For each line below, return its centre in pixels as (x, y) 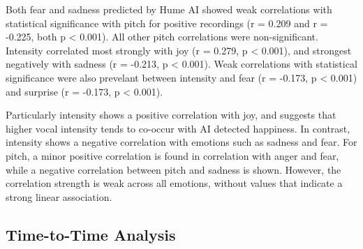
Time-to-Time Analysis (91, 234)
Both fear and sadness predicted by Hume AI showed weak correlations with (169, 9)
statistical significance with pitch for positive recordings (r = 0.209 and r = (167, 23)
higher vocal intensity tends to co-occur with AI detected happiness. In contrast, (178, 128)
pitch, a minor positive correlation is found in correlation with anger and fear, (172, 155)
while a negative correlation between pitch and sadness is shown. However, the (173, 169)
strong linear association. (59, 196)
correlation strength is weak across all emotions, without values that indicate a (174, 183)
